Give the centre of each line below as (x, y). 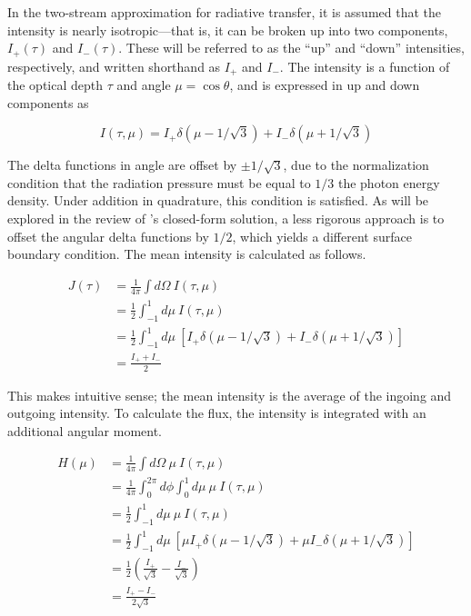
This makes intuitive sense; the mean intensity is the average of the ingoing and (230, 395)
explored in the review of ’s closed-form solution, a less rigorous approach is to (226, 219)
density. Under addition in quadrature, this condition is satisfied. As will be (218, 200)
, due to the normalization (356, 165)
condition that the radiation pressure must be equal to (159, 182)
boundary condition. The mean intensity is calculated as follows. (187, 254)
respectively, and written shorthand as (114, 66)
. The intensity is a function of (365, 66)
